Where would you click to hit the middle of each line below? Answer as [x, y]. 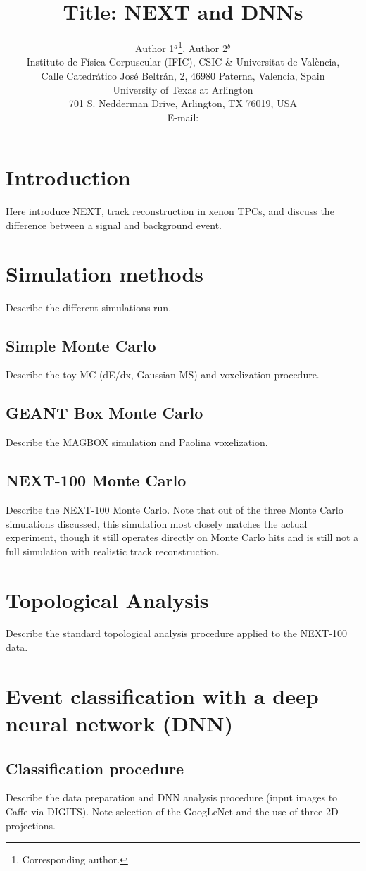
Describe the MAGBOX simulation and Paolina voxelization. [137, 442]
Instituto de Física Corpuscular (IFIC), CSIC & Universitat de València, [183, 62]
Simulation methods [105, 273]
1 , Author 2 [203, 47]
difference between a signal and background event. [114, 224]
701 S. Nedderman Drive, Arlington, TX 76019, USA [183, 103]
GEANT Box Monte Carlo [105, 413]
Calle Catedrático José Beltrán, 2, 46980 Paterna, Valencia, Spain [183, 75]
